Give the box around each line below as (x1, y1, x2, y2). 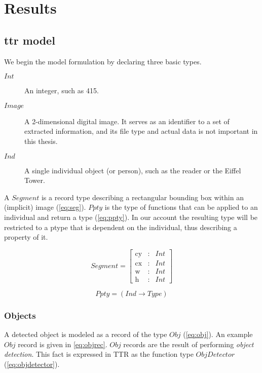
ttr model (4, 32, 55, 48)
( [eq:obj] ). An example (183, 329, 253, 340)
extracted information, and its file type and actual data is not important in (24, 126, 258, 136)
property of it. (4, 232, 48, 242)
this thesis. (24, 135, 58, 146)
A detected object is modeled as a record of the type (4, 329, 167, 340)
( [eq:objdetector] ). (4, 358, 60, 369)
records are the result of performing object (123, 339, 254, 349)
